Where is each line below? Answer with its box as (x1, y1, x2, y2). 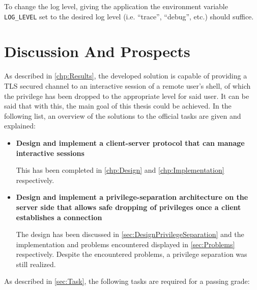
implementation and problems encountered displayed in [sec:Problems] (16, 239, 235, 249)
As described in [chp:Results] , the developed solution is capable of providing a (4, 70, 247, 81)
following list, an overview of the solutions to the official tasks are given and (4, 110, 241, 121)
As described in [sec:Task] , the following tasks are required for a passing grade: (4, 276, 250, 286)
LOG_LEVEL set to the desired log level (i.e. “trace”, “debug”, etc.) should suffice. (4, 11, 254, 21)
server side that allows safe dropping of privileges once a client (16, 201, 241, 212)
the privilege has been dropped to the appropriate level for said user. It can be (4, 90, 249, 101)
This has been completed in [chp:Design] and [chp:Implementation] (16, 165, 224, 175)
